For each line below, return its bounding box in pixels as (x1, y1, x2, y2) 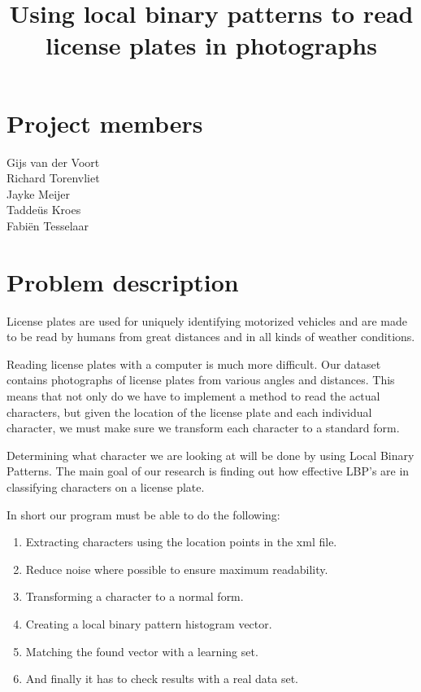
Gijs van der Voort (7, 153, 100, 170)
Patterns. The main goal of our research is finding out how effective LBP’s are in (7, 462, 410, 480)
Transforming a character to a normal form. (25, 588, 244, 605)
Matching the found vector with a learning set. (25, 642, 258, 659)
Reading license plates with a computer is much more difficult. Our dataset (7, 355, 381, 372)
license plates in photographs (46, 28, 377, 62)
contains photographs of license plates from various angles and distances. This (7, 371, 395, 388)
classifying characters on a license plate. (7, 478, 205, 495)
